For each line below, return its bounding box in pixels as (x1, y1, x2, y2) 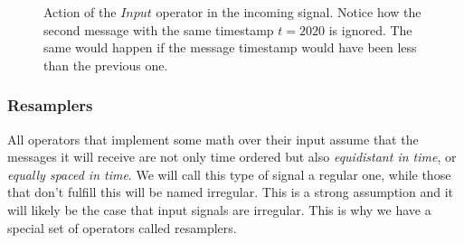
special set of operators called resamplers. (7, 218, 237, 237)
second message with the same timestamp (43, 20, 274, 39)
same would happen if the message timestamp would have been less (43, 38, 417, 57)
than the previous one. (43, 55, 168, 74)
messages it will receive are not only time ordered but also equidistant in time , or (7, 147, 457, 166)
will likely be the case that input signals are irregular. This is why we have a (7, 200, 431, 219)
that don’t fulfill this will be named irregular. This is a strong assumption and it (7, 182, 454, 201)
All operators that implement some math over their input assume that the (7, 129, 419, 148)
